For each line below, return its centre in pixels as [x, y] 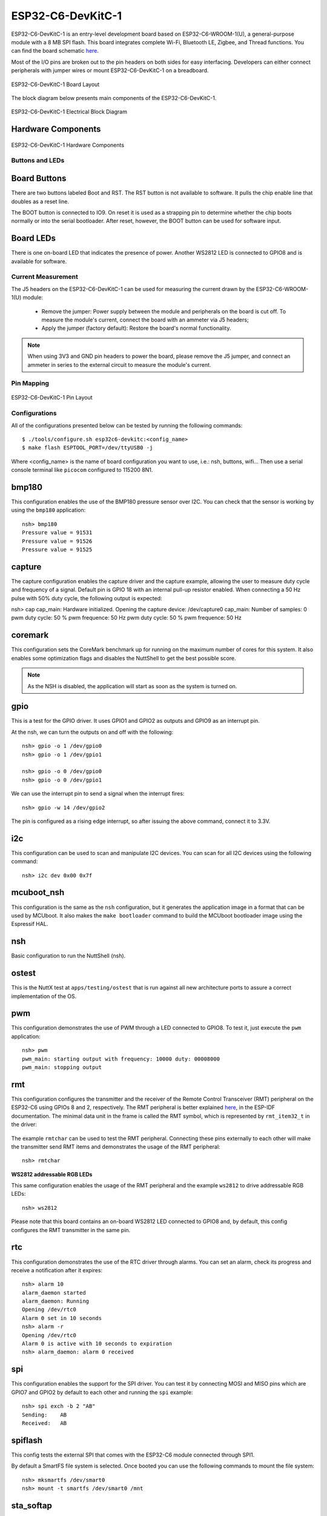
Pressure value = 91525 [57, 550]
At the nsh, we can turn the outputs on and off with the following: [92, 732]
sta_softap [32, 1505]
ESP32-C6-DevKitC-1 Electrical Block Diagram [69, 112]
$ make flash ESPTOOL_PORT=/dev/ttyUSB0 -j [88, 448]
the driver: [24, 1124]
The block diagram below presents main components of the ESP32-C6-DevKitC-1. [114, 98]
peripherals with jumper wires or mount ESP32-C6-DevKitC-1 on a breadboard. [110, 70]
